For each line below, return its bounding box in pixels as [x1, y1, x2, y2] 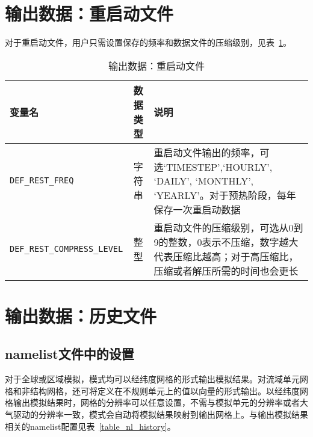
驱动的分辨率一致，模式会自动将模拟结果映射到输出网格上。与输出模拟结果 [13, 408, 308, 421]
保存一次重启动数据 [153, 202, 241, 216]
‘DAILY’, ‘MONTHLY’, [153, 173, 254, 188]
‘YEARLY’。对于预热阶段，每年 [153, 188, 296, 202]
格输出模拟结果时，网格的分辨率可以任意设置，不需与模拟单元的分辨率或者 [5, 396, 300, 409]
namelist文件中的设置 [5, 344, 134, 363]
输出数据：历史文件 [5, 303, 157, 328]
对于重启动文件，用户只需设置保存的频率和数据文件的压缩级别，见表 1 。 [5, 36, 291, 49]
